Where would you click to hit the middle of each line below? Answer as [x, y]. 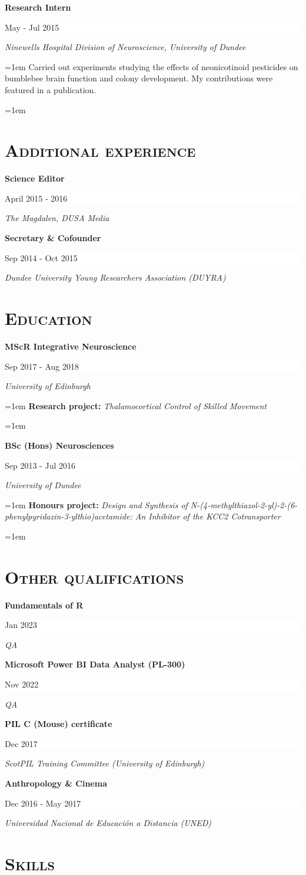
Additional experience [100, 150]
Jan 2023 [21, 625]
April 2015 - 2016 [36, 198]
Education [49, 318]
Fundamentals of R [44, 605]
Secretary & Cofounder [53, 238]
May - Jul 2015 [32, 27]
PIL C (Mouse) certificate [59, 724]
